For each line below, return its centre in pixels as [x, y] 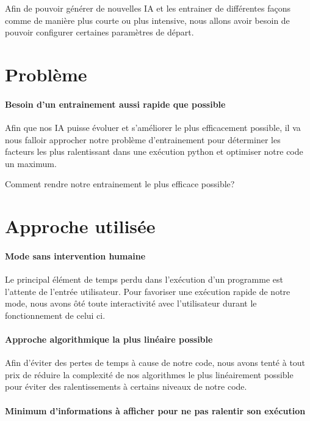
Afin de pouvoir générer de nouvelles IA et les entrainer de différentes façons [148, 8]
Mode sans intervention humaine [75, 255]
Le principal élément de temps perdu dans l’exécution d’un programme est [144, 279]
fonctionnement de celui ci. [55, 315]
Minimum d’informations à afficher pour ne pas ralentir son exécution [155, 410]
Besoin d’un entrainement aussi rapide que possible [115, 104]
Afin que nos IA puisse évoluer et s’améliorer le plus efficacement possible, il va [153, 127]
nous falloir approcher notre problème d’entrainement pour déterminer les [143, 139]
